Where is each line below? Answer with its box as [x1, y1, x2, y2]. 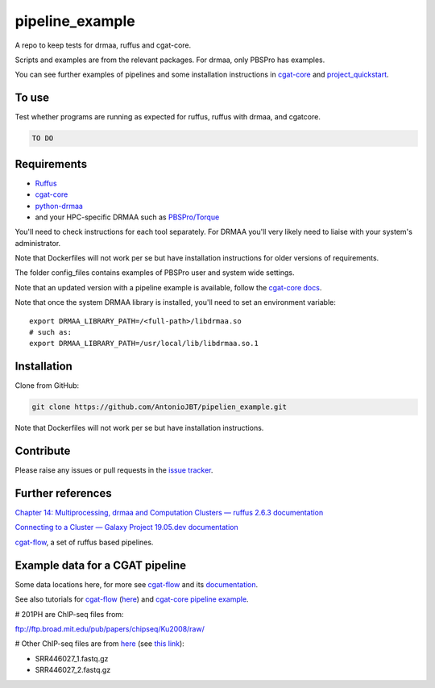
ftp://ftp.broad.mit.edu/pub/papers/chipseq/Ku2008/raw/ [14, 623, 205, 633]
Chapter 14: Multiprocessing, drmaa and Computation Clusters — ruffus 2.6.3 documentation [14, 508, 324, 518]
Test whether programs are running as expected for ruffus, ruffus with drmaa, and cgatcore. [14, 112, 321, 122]
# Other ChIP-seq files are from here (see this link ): [14, 639, 184, 648]
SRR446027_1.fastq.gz [35, 653, 109, 663]
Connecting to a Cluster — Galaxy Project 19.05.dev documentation [14, 523, 238, 532]
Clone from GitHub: [14, 381, 80, 390]
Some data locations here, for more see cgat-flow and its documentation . [14, 579, 259, 589]
